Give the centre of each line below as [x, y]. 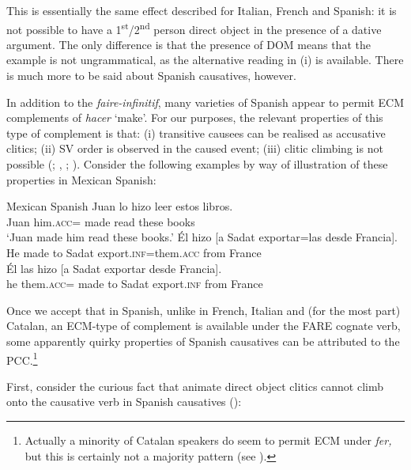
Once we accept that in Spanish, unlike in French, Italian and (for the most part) [204, 310]
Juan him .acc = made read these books [101, 221]
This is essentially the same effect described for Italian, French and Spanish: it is [202, 10]
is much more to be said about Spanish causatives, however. [151, 76]
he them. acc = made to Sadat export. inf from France [135, 284]
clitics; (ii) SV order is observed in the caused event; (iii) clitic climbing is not [195, 148]
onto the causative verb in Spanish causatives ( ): [124, 402]
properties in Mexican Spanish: [81, 179]
